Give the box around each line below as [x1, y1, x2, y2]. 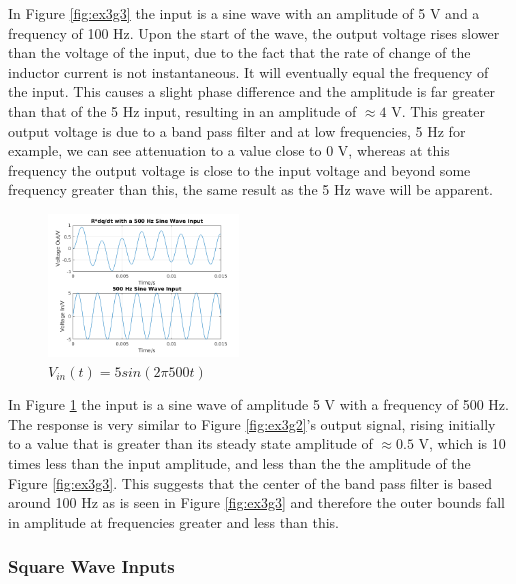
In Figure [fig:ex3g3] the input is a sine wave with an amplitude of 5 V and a [8, 3, 480, 23]
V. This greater [391, 100, 486, 121]
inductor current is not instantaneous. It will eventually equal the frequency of [8, 61, 489, 82]
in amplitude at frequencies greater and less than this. [8, 511, 339, 532]
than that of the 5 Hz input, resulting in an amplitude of [8, 100, 357, 121]
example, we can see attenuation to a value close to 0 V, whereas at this [8, 140, 450, 161]
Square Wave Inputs [8, 554, 175, 579]
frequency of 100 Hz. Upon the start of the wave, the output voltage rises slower [8, 22, 500, 43]
